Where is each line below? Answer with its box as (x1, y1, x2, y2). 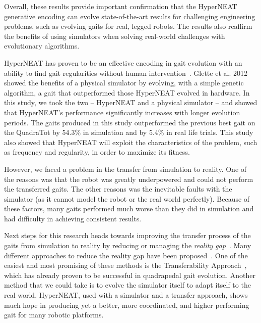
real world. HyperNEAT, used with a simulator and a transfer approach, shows (4, 290, 248, 300)
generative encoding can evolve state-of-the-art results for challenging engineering (4, 11, 255, 21)
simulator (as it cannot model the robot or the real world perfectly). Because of (4, 193, 250, 204)
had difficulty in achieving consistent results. (4, 213, 142, 223)
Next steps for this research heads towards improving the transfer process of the (4, 230, 251, 241)
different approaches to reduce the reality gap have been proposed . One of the (4, 250, 248, 260)
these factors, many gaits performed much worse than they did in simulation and (4, 203, 254, 214)
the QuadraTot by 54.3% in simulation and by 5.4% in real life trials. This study (4, 127, 253, 137)
